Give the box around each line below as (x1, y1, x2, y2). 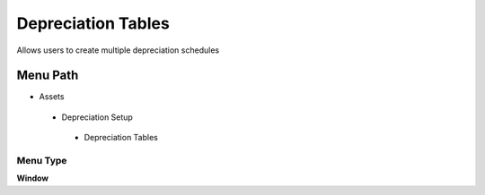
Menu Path (16, 68, 79, 83)
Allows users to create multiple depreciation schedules (16, 45, 220, 55)
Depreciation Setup (61, 112, 134, 123)
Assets (39, 91, 65, 102)
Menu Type (16, 155, 67, 166)
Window (16, 173, 49, 183)
